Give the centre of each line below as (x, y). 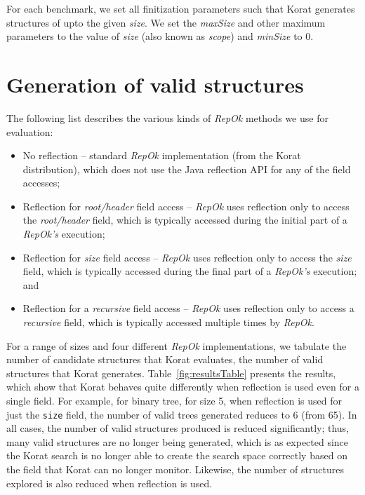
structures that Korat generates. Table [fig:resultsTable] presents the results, (171, 373)
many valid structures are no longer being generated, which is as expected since (178, 441)
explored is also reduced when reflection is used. (109, 483)
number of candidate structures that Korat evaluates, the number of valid (165, 359)
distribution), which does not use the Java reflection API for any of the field (187, 169)
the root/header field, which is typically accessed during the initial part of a (185, 220)
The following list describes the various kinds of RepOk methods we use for (167, 117)
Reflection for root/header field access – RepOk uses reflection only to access (186, 206)
